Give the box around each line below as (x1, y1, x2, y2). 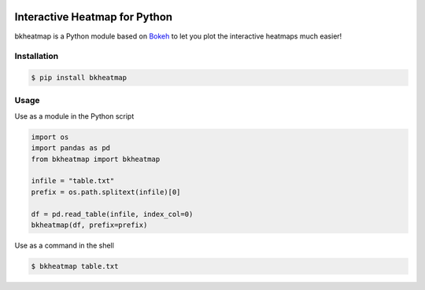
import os (31, 132, 69, 141)
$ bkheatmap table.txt (31, 262, 119, 270)
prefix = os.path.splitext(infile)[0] (31, 187, 181, 196)
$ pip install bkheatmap (31, 73, 128, 83)
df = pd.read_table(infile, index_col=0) (31, 209, 194, 218)
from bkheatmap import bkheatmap (31, 154, 161, 163)
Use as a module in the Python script (14, 111, 135, 121)
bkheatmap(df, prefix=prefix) (31, 220, 148, 229)
